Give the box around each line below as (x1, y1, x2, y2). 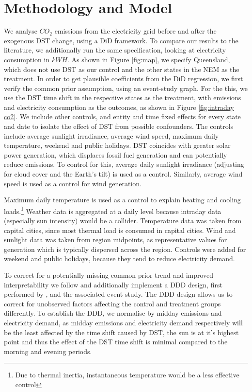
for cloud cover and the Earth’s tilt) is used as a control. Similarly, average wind (4, 169, 243, 179)
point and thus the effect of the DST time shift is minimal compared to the (4, 337, 228, 347)
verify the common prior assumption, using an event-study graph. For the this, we (4, 83, 248, 93)
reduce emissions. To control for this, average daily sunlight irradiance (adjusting (4, 159, 244, 169)
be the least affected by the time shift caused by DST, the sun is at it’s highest (4, 327, 239, 337)
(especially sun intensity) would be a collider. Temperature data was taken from (4, 215, 242, 226)
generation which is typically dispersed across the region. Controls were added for (4, 244, 246, 254)
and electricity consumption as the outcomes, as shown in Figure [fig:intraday (4, 102, 234, 112)
